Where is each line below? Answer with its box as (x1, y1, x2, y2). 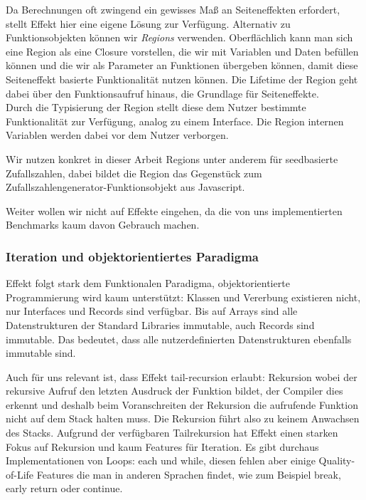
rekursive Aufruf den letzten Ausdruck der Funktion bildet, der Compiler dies (6, 383, 343, 398)
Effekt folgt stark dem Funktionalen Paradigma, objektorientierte (6, 276, 290, 291)
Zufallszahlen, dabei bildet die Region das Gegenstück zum (6, 165, 262, 180)
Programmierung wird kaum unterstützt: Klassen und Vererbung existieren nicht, (6, 289, 361, 304)
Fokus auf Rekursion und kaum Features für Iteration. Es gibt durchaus (6, 439, 319, 454)
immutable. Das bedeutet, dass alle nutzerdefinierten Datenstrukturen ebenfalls (6, 331, 352, 346)
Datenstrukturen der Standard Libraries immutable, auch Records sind (6, 317, 315, 332)
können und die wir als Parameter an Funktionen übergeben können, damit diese (6, 58, 358, 73)
